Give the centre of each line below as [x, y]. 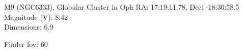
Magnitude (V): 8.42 [36, 17]
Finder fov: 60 [26, 44]
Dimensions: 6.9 [29, 27]
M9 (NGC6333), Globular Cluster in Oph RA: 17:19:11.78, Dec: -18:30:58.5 [122, 7]
